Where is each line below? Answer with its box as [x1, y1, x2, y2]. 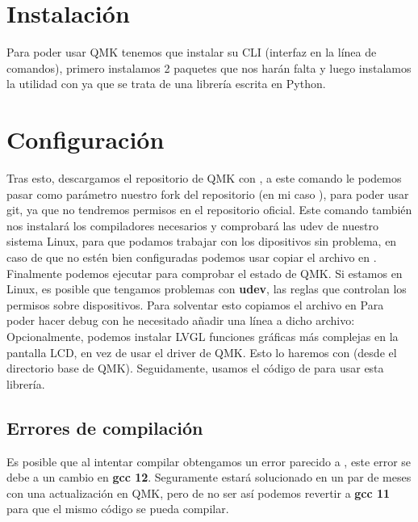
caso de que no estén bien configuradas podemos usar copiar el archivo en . [6, 249, 377, 265]
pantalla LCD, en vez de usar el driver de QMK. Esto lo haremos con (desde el [6, 343, 397, 360]
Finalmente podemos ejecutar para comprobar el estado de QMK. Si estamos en [6, 264, 403, 281]
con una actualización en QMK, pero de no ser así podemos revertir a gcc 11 [6, 484, 391, 501]
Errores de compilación [6, 415, 203, 440]
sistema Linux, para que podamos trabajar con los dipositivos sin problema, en [6, 233, 397, 250]
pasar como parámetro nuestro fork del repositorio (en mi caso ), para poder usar [6, 185, 409, 202]
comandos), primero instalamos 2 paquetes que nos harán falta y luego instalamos [6, 59, 412, 76]
